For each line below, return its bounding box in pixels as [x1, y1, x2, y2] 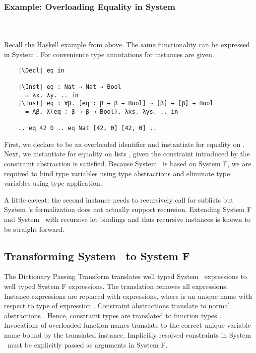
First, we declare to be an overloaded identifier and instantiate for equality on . [4, 139, 245, 149]
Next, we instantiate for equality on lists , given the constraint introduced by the [4, 148, 250, 159]
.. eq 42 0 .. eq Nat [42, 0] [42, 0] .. [18, 125, 157, 132]
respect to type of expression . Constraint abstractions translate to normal [4, 300, 230, 311]
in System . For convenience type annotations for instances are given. [4, 49, 214, 59]
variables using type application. [4, 178, 102, 188]
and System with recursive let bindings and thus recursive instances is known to [4, 214, 251, 224]
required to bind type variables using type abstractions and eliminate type [4, 168, 230, 178]
